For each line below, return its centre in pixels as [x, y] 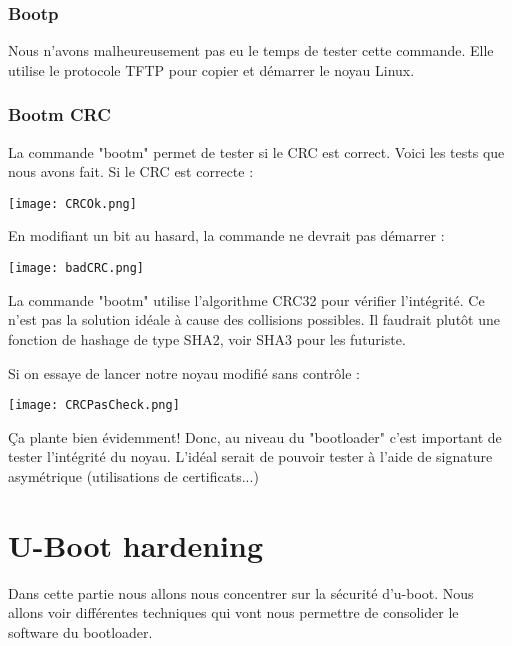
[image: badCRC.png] [76, 268]
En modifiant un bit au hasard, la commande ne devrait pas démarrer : [226, 235]
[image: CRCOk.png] [72, 203]
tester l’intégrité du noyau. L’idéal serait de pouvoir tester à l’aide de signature [250, 456]
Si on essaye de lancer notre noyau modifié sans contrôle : [184, 372]
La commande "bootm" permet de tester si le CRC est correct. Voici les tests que [256, 151]
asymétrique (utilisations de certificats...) [133, 475]
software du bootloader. [80, 631]
